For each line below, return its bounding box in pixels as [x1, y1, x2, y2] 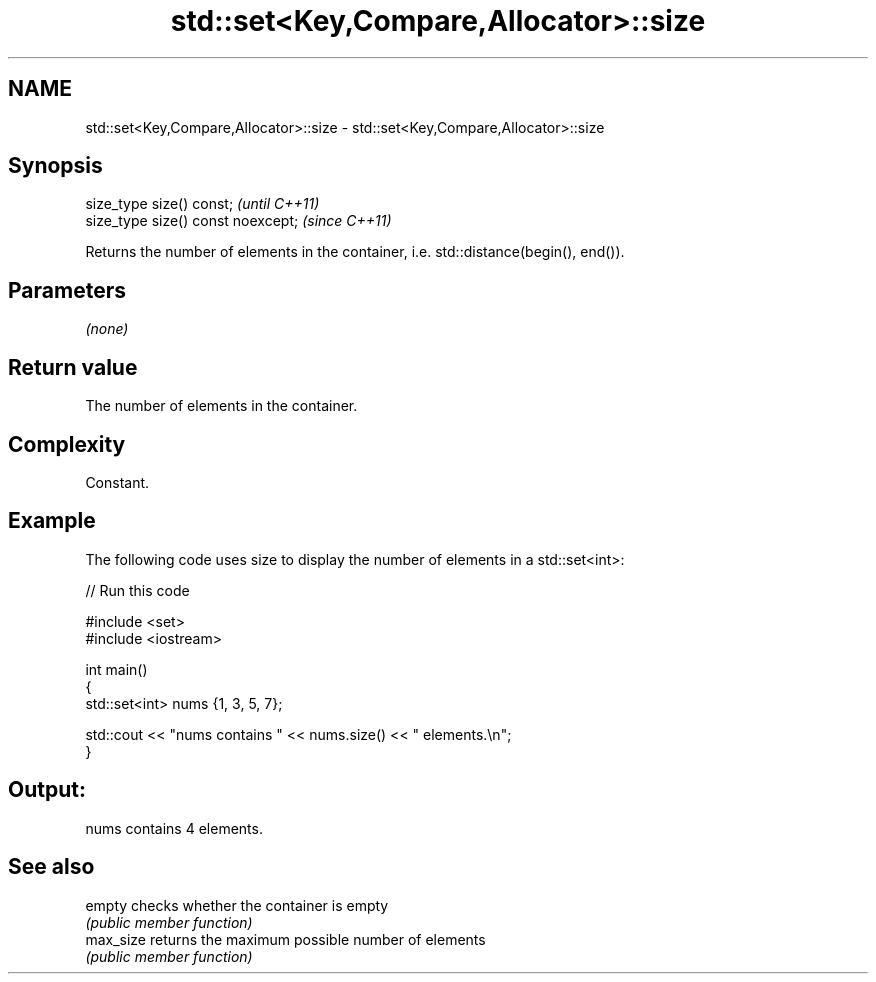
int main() [85, 660, 148, 678]
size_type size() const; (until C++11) [85, 195, 320, 213]
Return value [8, 354, 138, 380]
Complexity [8, 431, 126, 457]
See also [8, 854, 95, 880]
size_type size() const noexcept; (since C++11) [85, 212, 392, 230]
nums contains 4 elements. [85, 819, 263, 837]
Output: [8, 777, 86, 803]
